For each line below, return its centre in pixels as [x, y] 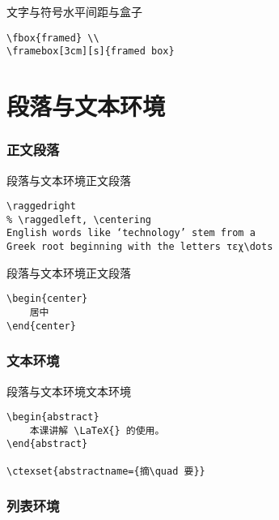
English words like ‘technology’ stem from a [131, 233]
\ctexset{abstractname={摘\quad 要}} [106, 471]
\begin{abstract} [53, 417]
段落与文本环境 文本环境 [69, 391]
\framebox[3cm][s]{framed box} [91, 52]
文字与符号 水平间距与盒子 [74, 11]
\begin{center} [47, 299]
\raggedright [41, 206]
